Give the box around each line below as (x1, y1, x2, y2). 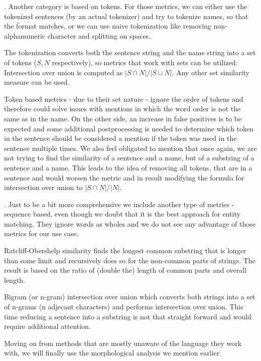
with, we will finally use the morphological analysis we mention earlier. (4, 347, 222, 358)
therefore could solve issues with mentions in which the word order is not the (4, 103, 241, 114)
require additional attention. (4, 321, 91, 331)
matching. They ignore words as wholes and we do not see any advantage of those (4, 218, 255, 229)
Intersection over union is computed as (4, 67, 123, 77)
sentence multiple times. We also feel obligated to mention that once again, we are (4, 142, 257, 153)
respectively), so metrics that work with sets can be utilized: (52, 57, 238, 67)
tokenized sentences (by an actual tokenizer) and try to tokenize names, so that (4, 11, 248, 21)
